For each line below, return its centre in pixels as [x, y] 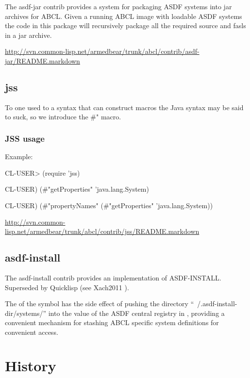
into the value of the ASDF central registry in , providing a [136, 313]
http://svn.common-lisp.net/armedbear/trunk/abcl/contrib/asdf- [102, 51]
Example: [19, 156]
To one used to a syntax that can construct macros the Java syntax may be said [124, 107]
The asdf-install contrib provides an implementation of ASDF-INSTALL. [113, 277]
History [31, 365]
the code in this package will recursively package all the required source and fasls [125, 25]
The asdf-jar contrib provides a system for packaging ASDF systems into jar [118, 6]
